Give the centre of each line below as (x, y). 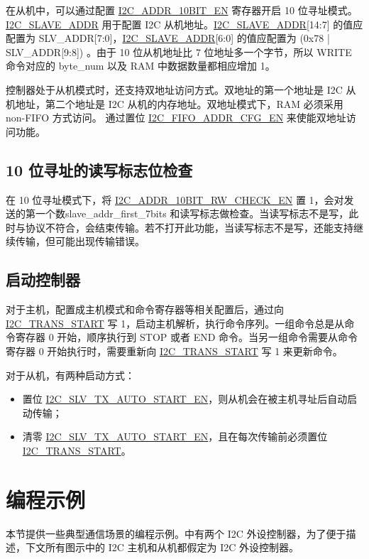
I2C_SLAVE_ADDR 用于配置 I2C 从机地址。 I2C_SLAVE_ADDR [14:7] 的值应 (184, 24)
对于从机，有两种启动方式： (70, 375)
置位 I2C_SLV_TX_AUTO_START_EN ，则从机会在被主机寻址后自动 (185, 399)
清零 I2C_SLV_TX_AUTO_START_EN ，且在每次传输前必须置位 (175, 436)
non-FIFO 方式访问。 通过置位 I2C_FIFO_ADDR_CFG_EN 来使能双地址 (176, 118)
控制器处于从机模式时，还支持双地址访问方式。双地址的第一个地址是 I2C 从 (181, 89)
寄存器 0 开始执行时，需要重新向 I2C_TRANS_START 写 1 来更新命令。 (174, 351)
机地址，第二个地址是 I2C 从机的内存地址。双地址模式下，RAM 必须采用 (175, 103)
